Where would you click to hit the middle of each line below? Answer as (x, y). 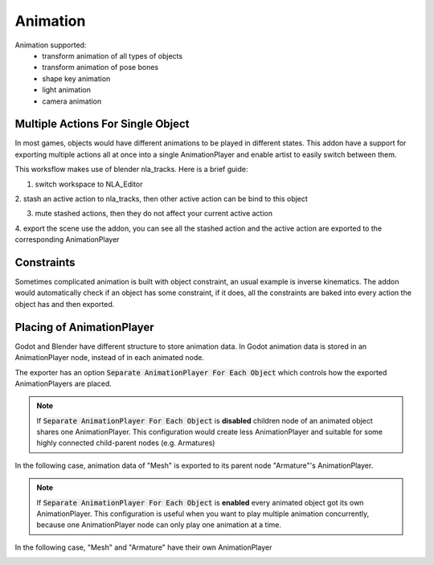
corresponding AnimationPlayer (67, 240)
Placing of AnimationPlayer (84, 327)
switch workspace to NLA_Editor (89, 184)
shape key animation (76, 78)
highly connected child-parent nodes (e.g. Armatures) (126, 443)
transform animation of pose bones (100, 68)
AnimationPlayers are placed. (63, 383)
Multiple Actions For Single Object (102, 124)
